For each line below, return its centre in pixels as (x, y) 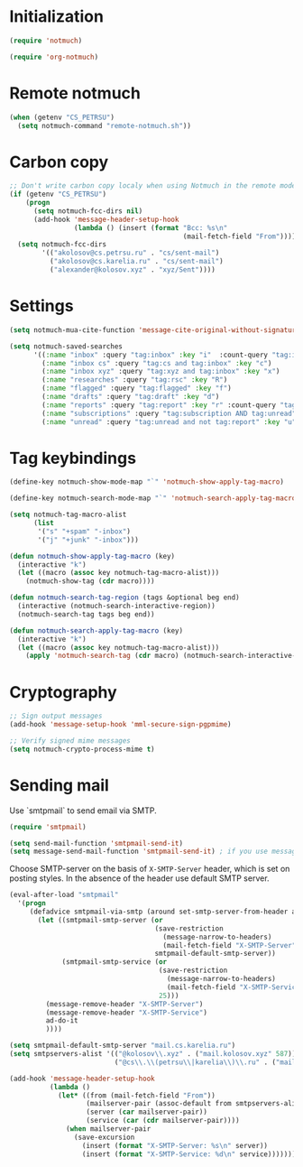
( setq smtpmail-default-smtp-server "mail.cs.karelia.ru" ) (123, 1046)
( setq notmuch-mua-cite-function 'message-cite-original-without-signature (155, 330)
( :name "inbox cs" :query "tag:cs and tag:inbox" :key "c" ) (157, 363)
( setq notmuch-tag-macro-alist (68, 515)
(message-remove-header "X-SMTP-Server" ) (124, 1004)
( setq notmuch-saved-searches (66, 346)
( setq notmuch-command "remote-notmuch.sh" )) (105, 125)
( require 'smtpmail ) (48, 827)
